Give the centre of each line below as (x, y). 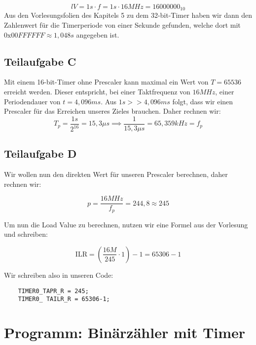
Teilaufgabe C (40, 61)
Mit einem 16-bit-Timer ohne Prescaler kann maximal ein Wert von (106, 82)
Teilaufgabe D (40, 153)
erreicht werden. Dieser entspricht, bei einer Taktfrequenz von (97, 92)
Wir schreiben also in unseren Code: (59, 275)
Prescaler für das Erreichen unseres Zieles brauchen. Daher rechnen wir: (112, 111)
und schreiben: (26, 234)
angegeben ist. (98, 34)
